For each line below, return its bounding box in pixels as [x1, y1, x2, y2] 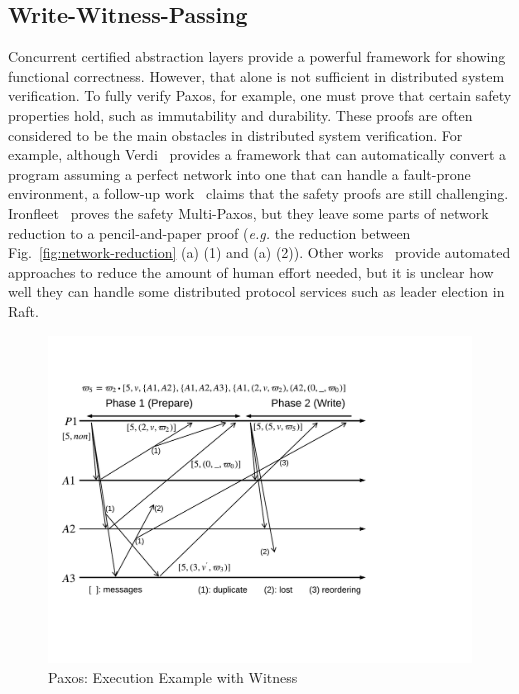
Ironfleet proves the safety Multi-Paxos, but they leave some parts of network [8, 202, 489, 223]
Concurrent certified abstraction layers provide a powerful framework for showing [8, 46, 506, 67]
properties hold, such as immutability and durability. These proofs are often [8, 104, 473, 125]
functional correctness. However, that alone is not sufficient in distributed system [8, 65, 505, 86]
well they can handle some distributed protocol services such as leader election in [8, 281, 505, 302]
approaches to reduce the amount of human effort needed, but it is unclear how [8, 261, 494, 282]
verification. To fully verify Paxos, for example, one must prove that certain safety [8, 85, 512, 106]
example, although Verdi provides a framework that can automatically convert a [8, 144, 507, 165]
